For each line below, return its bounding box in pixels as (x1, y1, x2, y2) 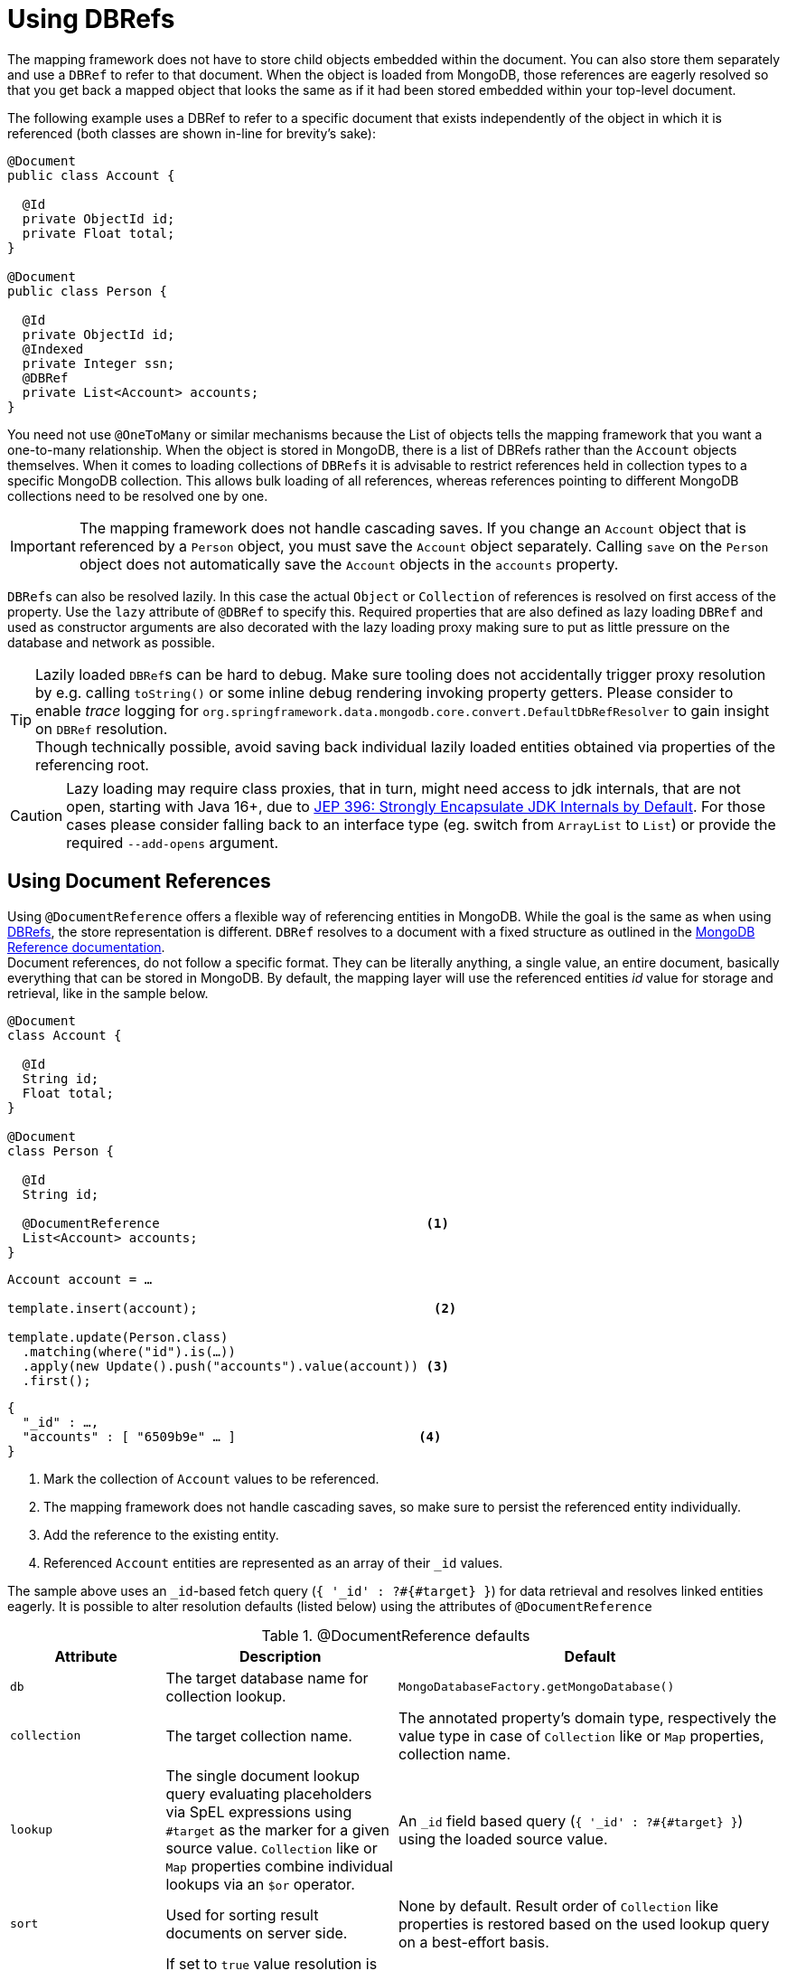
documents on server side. (165, 1923, 348, 1942)
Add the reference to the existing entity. (43, 1526, 279, 1542)
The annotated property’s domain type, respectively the (398, 1708, 777, 1727)
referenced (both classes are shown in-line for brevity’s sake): (7, 125, 376, 141)
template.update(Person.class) (7, 1329, 229, 1344)
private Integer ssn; (22, 355, 175, 371)
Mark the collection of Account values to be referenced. (43, 1470, 379, 1486)
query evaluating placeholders (165, 1784, 372, 1803)
